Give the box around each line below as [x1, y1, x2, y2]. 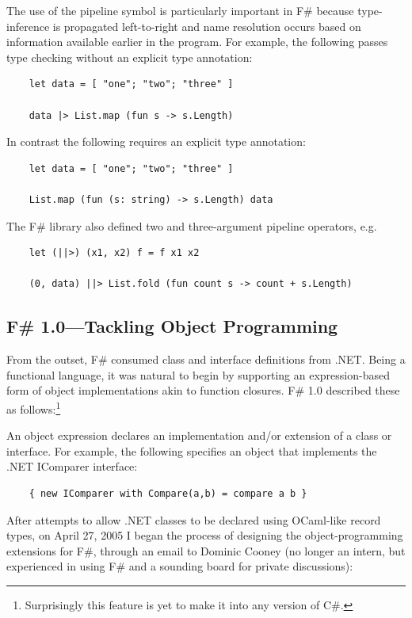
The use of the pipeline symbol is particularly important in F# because [6, 2, 354, 18]
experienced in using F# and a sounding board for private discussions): [6, 558, 353, 574]
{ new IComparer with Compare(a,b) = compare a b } [29, 487, 307, 499]
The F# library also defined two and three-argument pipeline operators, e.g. [6, 217, 377, 234]
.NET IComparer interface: [6, 458, 138, 475]
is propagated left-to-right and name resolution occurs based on [52, 17, 361, 34]
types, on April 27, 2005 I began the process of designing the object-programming [6, 527, 403, 544]
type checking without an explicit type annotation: [6, 48, 253, 65]
